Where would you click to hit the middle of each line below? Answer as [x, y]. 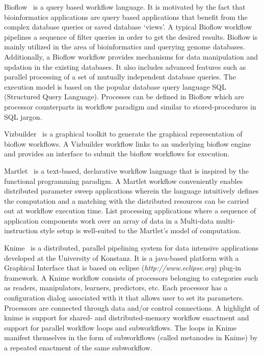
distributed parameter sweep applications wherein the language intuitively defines [131, 191]
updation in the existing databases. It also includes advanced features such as [125, 66]
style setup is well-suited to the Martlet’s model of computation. [140, 230]
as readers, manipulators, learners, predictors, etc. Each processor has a [116, 287]
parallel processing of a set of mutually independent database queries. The [120, 77]
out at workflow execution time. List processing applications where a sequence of [130, 211]
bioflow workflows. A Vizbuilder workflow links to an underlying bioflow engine [128, 143]
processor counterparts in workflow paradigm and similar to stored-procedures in [130, 106]
